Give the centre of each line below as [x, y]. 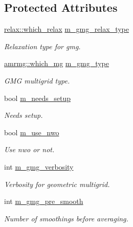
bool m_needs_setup [38, 98]
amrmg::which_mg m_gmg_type [57, 63]
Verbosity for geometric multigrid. [57, 184]
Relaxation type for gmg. [42, 46]
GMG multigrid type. [37, 80]
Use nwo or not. [29, 149]
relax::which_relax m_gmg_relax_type [66, 29]
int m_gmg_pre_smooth [44, 201]
